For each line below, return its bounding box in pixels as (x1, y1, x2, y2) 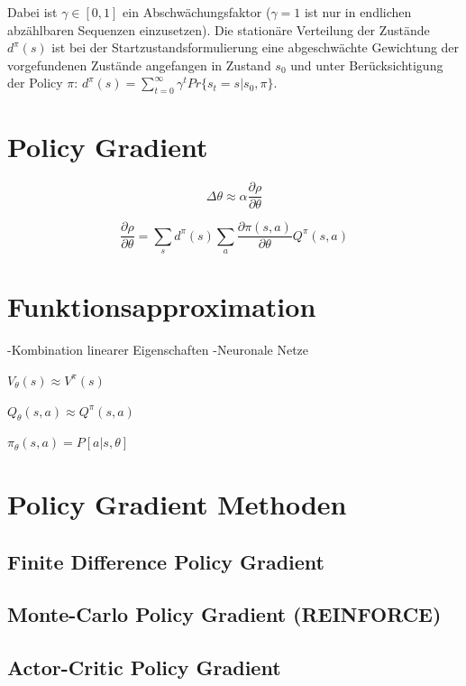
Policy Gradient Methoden (7, 486, 347, 523)
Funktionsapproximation (7, 288, 316, 325)
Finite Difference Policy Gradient (7, 547, 325, 575)
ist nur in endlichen (304, 3, 412, 21)
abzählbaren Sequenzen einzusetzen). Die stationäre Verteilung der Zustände (7, 20, 430, 39)
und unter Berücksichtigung (290, 55, 443, 74)
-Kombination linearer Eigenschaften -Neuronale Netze (7, 340, 309, 359)
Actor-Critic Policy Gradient (7, 654, 281, 681)
